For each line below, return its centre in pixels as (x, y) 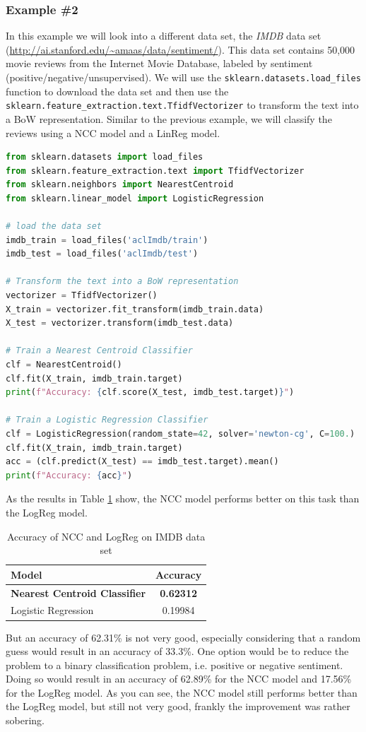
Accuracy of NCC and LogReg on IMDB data (106, 536)
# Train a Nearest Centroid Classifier (99, 351)
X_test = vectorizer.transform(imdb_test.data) (120, 323)
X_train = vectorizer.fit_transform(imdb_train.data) (135, 309)
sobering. (25, 720)
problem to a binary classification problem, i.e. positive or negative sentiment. (175, 665)
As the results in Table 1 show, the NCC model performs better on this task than (183, 498)
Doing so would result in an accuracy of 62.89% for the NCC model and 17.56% (179, 679)
